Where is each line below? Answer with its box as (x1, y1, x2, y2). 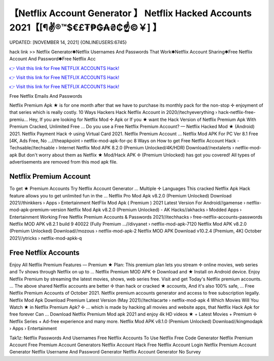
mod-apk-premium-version (9, 207, 66, 213)
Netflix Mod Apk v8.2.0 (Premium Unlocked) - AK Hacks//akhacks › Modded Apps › (67, 207, 242, 213)
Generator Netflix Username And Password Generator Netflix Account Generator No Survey (9, 349, 201, 355)
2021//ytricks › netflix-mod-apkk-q (9, 235, 82, 241)
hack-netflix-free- (218, 109, 256, 115)
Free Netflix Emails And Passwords (9, 93, 82, 99)
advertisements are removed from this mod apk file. (9, 159, 118, 165)
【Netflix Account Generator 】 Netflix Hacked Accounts (9, 8, 252, 19)
